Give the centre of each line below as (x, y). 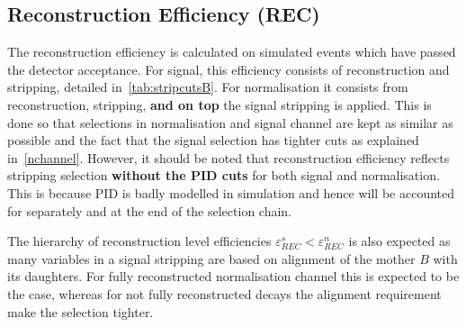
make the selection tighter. (81, 311)
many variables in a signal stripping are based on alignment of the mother (211, 258)
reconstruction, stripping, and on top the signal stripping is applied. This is (220, 104)
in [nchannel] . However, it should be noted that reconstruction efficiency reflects (229, 157)
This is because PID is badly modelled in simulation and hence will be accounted (231, 192)
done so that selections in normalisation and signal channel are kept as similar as (230, 122)
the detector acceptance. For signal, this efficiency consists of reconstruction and (229, 69)
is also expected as (399, 241)
